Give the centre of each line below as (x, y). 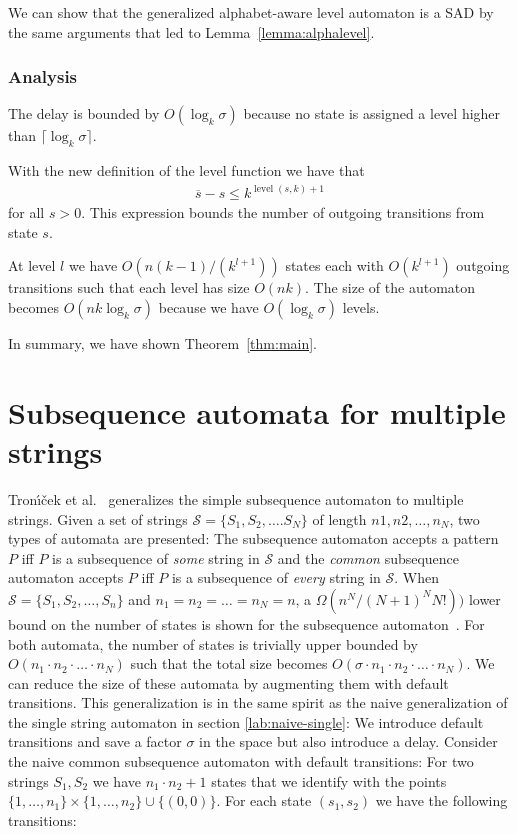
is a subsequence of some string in (156, 557)
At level (32, 265)
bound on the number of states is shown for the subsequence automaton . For (246, 623)
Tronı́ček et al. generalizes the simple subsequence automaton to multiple (236, 498)
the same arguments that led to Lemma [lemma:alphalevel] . (191, 31)
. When (416, 577)
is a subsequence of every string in (276, 577)
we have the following (441, 800)
